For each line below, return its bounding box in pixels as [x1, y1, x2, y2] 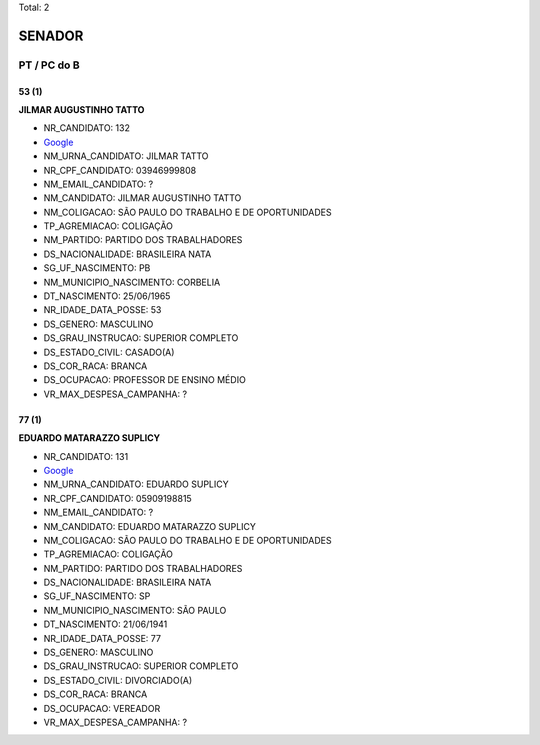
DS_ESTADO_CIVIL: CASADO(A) [43, 346, 175, 358]
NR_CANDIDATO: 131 [43, 450, 129, 462]
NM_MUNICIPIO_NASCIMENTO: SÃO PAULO [43, 604, 227, 616]
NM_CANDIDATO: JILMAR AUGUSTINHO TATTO [43, 192, 242, 204]
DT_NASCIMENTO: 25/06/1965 [43, 290, 171, 302]
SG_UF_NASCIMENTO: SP [43, 590, 151, 602]
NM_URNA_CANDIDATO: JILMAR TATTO [43, 150, 209, 162]
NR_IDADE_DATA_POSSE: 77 [43, 632, 162, 644]
